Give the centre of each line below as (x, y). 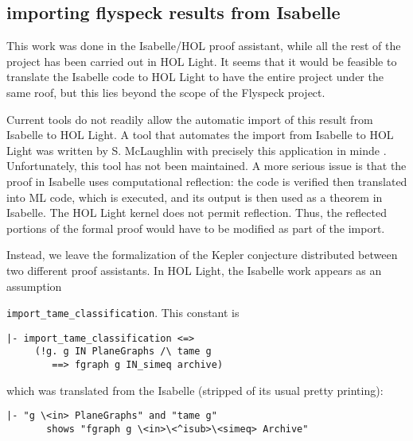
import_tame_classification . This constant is (123, 313)
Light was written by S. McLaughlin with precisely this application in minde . (197, 150)
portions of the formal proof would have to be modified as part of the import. (196, 228)
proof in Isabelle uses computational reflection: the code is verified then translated (207, 181)
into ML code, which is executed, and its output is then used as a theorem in (195, 197)
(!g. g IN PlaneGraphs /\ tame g (123, 352)
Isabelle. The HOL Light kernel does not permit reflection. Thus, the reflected (197, 213)
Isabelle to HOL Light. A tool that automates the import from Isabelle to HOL (200, 135)
